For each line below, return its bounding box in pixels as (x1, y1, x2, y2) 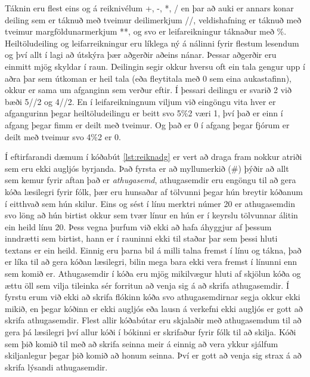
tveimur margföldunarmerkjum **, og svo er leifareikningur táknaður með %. (5, 25, 287, 38)
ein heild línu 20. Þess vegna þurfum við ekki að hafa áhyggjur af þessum (5, 220, 272, 233)
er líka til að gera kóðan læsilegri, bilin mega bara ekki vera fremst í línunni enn (5, 255, 297, 268)
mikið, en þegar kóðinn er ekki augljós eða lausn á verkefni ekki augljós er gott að (5, 302, 303, 314)
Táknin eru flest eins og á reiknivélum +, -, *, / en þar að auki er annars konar (5, 2, 294, 14)
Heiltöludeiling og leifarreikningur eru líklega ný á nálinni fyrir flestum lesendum (5, 36, 299, 49)
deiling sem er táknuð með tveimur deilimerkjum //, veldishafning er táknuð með (5, 13, 302, 26)
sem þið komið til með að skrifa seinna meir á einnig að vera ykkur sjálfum (5, 337, 278, 350)
